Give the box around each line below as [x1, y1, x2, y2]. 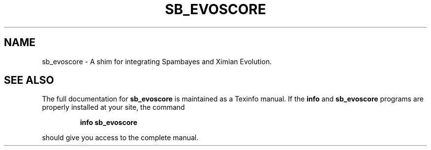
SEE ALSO [4, 74, 54, 87]
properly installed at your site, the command [42, 103, 185, 112]
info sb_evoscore [80, 118, 137, 127]
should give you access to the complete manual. [42, 133, 199, 142]
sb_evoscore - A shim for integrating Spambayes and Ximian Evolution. [42, 57, 272, 66]
